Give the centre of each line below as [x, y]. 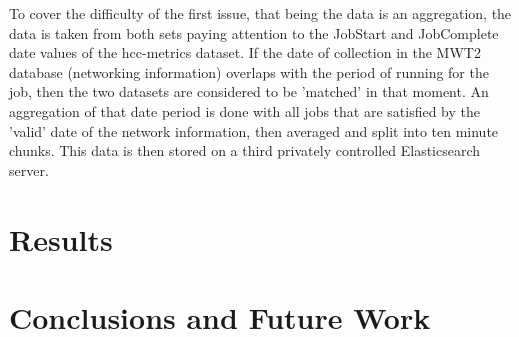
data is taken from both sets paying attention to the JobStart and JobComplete [254, 32]
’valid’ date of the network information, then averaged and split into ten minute [254, 130]
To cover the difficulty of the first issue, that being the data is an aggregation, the [260, 13]
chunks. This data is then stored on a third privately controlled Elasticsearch [245, 150]
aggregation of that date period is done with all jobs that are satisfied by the [245, 110]
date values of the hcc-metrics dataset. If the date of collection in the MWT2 [245, 52]
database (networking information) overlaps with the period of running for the [249, 71]
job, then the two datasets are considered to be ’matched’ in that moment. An [249, 91]
